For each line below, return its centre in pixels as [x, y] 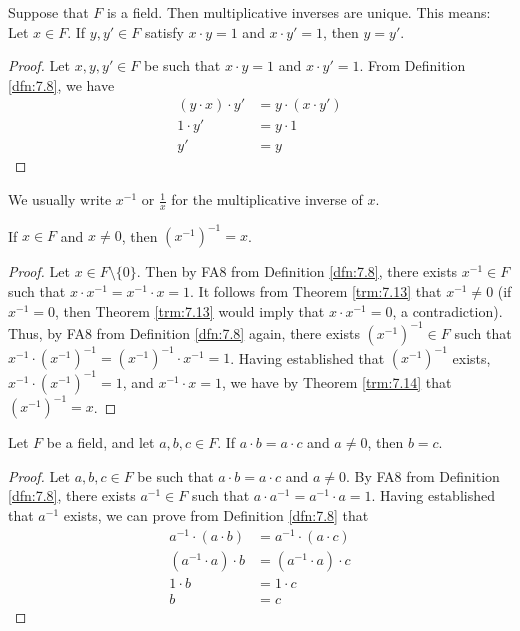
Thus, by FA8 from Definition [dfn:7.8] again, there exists [184, 332]
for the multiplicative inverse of [267, 199]
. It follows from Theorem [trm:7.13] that [316, 290]
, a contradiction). [447, 310]
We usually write [60, 199]
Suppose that [48, 12]
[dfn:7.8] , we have [61, 84]
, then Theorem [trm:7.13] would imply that [189, 310]
